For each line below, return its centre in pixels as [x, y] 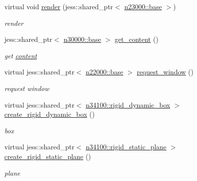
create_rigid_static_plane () [48, 156]
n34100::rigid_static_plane [126, 147]
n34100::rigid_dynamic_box [128, 104]
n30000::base [82, 39]
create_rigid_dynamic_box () [50, 114]
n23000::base [143, 6]
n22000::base [105, 72]
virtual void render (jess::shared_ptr [59, 6]
